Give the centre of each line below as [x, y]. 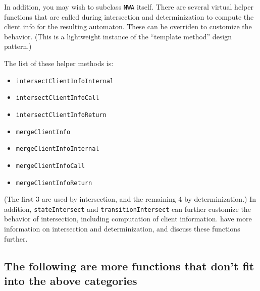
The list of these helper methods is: [59, 63]
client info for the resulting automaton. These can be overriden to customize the [128, 26]
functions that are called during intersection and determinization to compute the [129, 16]
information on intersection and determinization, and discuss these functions [122, 229]
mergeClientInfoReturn [54, 183]
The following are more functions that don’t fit [129, 266]
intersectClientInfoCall [58, 98]
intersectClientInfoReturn [61, 115]
